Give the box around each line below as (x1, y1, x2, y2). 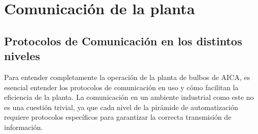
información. (4, 121, 43, 132)
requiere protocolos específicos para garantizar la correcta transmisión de (4, 112, 231, 122)
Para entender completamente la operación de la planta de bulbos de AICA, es (4, 71, 250, 82)
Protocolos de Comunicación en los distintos (4, 33, 242, 48)
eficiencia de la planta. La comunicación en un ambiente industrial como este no (4, 92, 254, 102)
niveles (4, 48, 40, 64)
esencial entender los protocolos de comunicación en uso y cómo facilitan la (4, 82, 239, 92)
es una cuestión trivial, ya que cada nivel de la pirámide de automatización (4, 101, 239, 112)
